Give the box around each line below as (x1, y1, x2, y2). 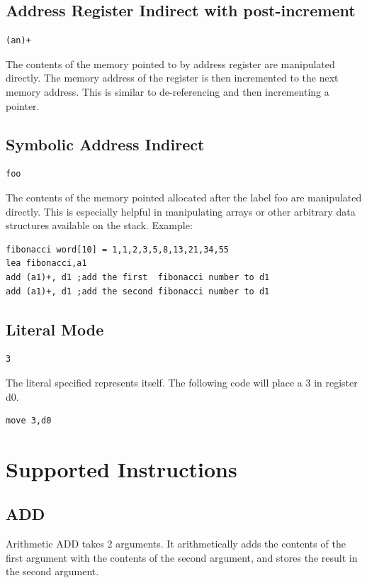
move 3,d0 (6, 416, 52, 426)
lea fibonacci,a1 (6, 258, 87, 269)
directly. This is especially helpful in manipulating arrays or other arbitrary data (6, 204, 356, 218)
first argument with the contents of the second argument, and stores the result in (6, 550, 358, 565)
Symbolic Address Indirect (6, 133, 205, 155)
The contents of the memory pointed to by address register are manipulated (6, 56, 335, 71)
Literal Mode (6, 318, 104, 340)
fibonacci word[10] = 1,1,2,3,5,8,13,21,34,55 (6, 244, 229, 255)
